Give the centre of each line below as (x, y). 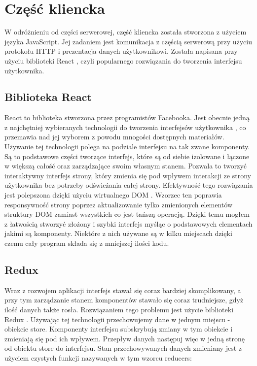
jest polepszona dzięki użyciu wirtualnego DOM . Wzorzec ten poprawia (113, 195)
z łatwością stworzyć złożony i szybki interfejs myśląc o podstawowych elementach (128, 223)
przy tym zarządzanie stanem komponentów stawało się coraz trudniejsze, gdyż (124, 300)
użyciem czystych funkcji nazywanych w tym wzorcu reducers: (98, 357)
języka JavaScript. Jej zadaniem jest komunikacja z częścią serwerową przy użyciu (128, 41)
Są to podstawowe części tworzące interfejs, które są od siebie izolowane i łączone (127, 156)
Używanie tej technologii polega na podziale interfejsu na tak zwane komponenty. (127, 147)
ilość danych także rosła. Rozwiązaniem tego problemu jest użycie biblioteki (119, 309)
